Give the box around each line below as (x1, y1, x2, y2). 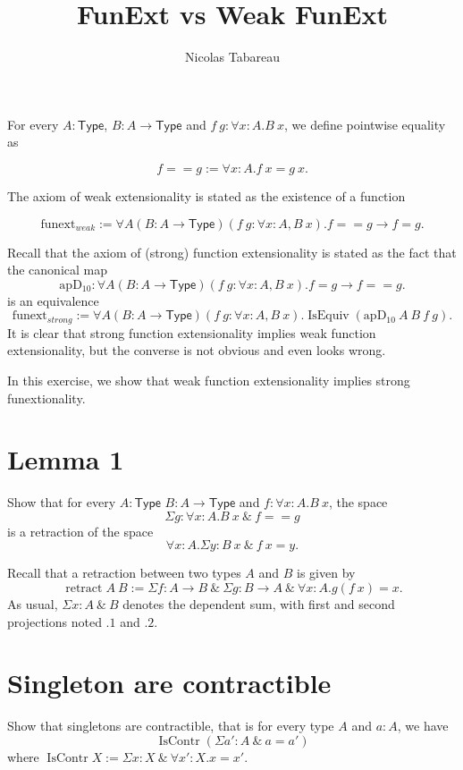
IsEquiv (307, 309, 349, 323)
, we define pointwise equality (284, 114, 446, 133)
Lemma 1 (7, 441, 124, 478)
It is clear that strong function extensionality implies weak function (7, 323, 376, 342)
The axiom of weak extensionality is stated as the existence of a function (7, 186, 406, 205)
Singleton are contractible (7, 664, 332, 701)
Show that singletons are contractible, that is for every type (7, 716, 334, 735)
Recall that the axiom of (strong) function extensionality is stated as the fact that (7, 242, 457, 261)
